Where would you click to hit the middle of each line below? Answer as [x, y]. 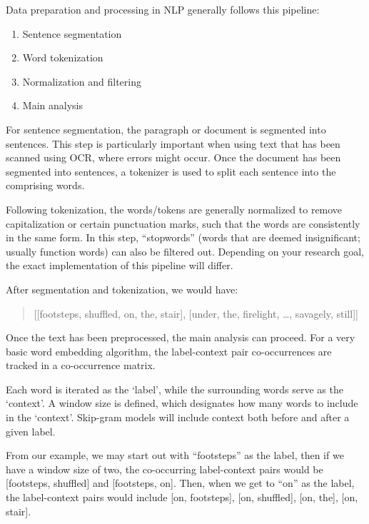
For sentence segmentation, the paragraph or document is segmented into [166, 129]
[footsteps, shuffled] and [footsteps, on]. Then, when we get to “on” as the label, [180, 483]
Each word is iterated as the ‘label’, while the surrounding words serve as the [175, 389]
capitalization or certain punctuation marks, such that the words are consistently [183, 223]
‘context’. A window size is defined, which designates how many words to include [182, 403]
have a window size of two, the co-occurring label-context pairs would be [165, 469]
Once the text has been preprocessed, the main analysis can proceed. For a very [181, 337]
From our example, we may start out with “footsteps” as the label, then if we [175, 455]
